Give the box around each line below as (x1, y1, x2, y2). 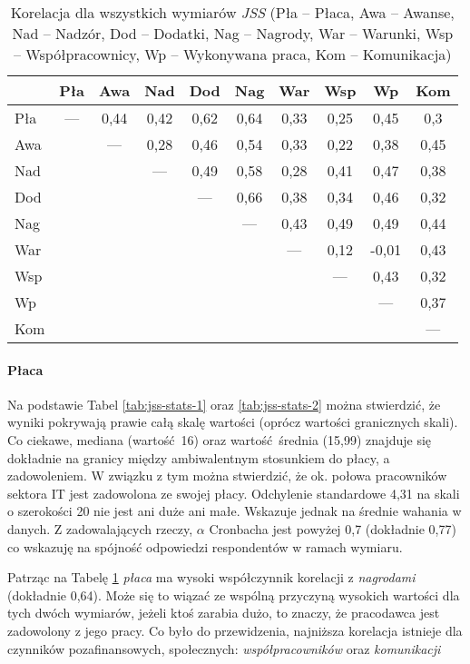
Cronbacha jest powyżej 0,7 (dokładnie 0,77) (209, 519, 456, 538)
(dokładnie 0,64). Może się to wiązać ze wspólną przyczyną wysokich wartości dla (7, 585, 460, 604)
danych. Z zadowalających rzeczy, (7, 519, 193, 538)
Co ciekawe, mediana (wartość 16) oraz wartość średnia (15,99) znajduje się (7, 430, 432, 449)
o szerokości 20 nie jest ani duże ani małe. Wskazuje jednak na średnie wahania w (7, 501, 462, 520)
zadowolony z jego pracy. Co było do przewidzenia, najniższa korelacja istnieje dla (7, 620, 463, 639)
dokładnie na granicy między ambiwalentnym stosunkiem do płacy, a (7, 448, 390, 467)
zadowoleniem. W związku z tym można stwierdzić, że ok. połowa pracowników (7, 466, 447, 485)
